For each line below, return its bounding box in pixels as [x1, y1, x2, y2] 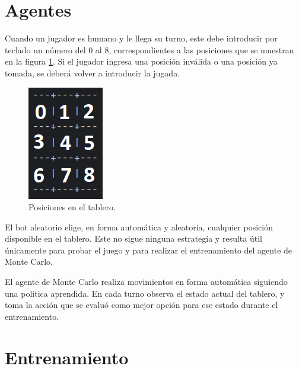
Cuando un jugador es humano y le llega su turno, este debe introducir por [5, 32, 278, 44]
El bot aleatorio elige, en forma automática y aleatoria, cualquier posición [5, 220, 273, 233]
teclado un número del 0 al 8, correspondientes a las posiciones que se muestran [5, 43, 294, 56]
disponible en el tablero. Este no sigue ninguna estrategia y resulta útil [5, 232, 262, 245]
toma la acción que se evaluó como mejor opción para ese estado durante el [5, 299, 278, 311]
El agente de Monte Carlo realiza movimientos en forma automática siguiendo [5, 275, 288, 288]
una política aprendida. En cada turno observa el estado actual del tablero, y [5, 287, 285, 299]
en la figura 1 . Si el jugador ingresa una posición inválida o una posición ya [5, 55, 278, 68]
